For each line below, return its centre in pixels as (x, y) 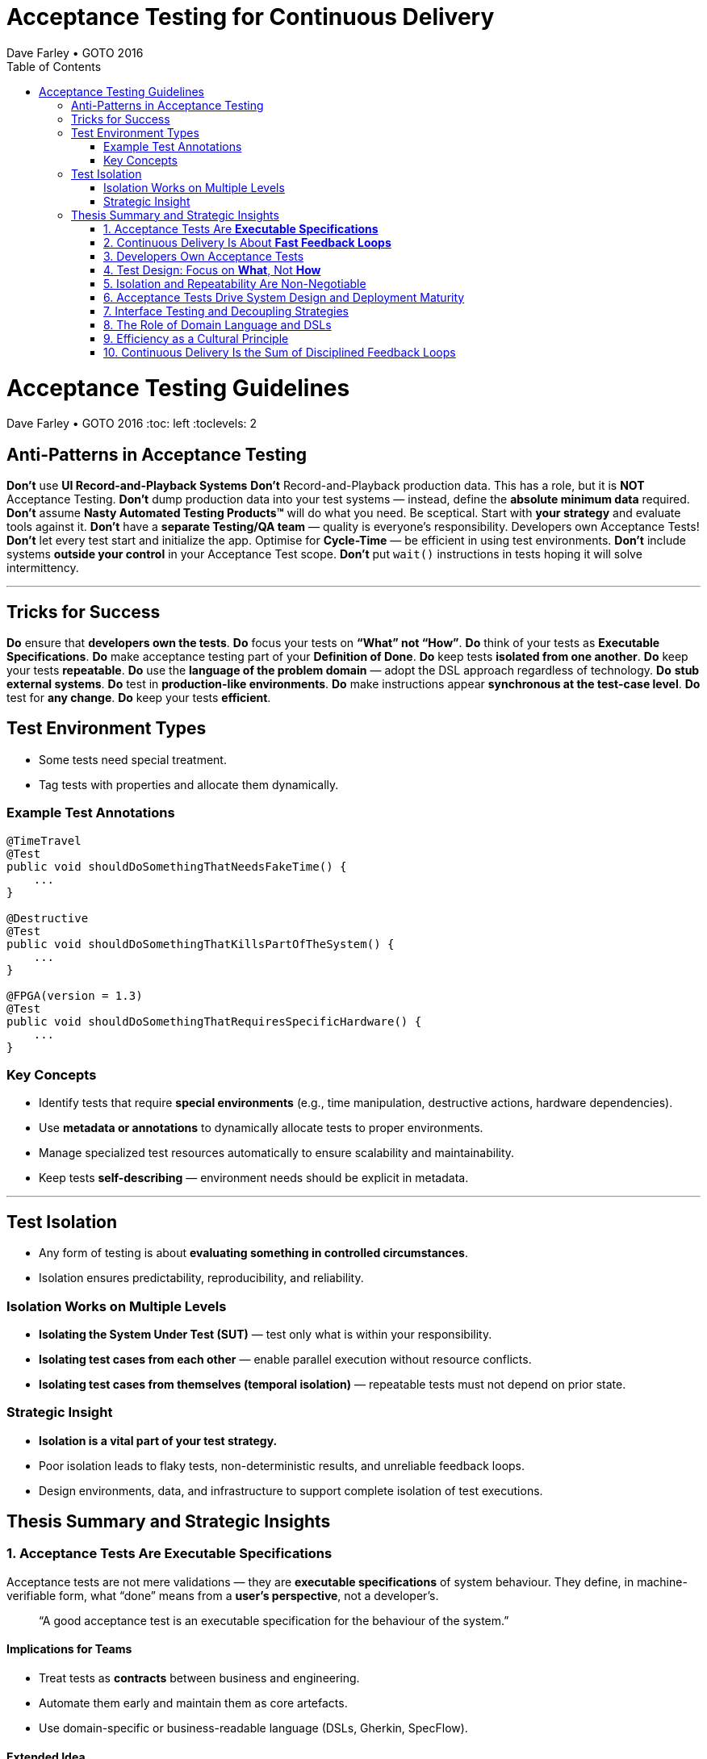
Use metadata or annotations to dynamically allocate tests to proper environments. (261, 1128)
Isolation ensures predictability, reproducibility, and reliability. (201, 1278)
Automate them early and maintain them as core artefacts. (193, 1703)
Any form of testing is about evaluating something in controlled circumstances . (253, 1253)
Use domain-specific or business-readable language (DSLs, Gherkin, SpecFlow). (253, 1728)
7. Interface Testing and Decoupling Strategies (226, 311)
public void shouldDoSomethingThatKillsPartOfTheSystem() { (201, 944)
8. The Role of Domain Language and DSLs (218, 324)
